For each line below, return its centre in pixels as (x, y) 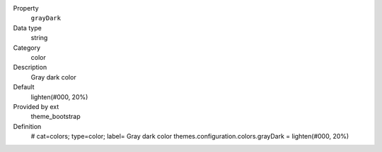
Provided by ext (36, 106)
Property (26, 8)
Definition (27, 126)
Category (27, 47)
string (39, 38)
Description (30, 68)
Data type (27, 27)
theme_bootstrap (56, 117)
